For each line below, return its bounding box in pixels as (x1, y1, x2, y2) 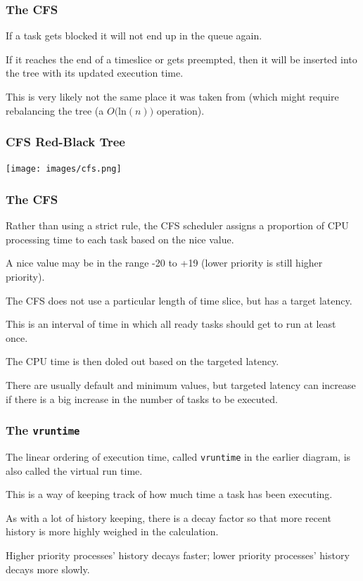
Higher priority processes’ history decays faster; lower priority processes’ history (6, 548, 350, 563)
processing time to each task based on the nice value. (6, 231, 234, 246)
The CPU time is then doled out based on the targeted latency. (6, 354, 279, 369)
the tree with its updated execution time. (6, 65, 184, 80)
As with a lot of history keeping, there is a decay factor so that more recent (6, 510, 331, 525)
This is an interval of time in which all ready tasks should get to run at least (6, 317, 336, 331)
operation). (156, 103, 205, 117)
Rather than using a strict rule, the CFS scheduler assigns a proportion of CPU (6, 218, 349, 233)
